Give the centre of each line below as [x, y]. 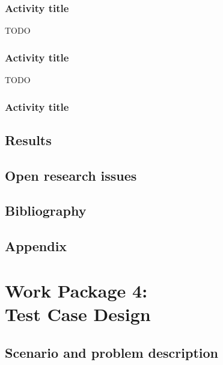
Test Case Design [78, 314]
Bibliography [46, 211]
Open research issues [71, 175]
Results [28, 139]
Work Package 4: [76, 290]
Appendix [36, 246]
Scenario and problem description [112, 352]
